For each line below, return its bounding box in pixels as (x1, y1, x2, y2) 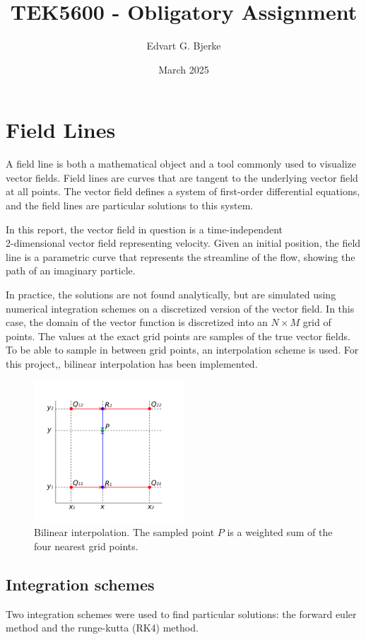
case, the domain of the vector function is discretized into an (6, 315, 268, 330)
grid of (302, 315, 331, 330)
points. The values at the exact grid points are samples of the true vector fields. (6, 328, 350, 343)
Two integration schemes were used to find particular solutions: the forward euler (6, 606, 357, 621)
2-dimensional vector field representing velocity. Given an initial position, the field (6, 235, 361, 250)
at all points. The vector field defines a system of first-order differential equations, (6, 184, 360, 199)
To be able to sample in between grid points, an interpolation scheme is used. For (6, 342, 359, 357)
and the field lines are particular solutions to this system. (6, 198, 254, 213)
